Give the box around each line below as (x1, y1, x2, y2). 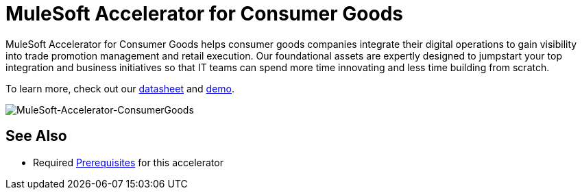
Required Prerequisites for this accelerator (33, 156, 223, 168)
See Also (5, 127, 67, 145)
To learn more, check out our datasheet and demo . (5, 82, 235, 94)
